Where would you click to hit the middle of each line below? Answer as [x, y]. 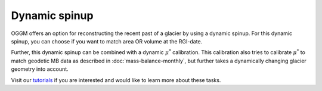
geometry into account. [40, 69]
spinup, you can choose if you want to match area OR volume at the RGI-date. [107, 41]
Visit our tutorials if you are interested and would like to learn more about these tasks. [116, 80]
